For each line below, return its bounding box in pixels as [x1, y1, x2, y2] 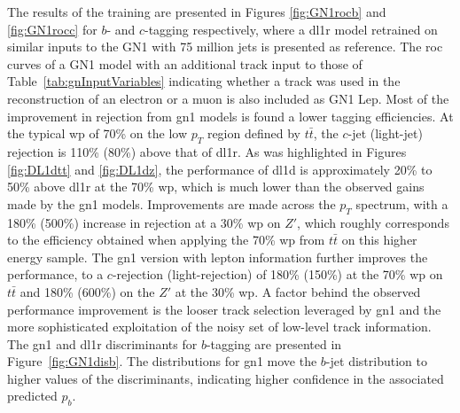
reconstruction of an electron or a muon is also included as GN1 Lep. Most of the [7, 89, 449, 107]
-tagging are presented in [206, 334, 342, 353]
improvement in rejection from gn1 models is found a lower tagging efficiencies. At [7, 106, 454, 125]
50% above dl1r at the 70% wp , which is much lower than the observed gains [7, 177, 425, 196]
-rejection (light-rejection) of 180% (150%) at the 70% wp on [112, 265, 443, 284]
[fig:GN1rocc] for [7, 19, 97, 38]
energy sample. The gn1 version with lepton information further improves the [7, 247, 428, 266]
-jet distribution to [325, 352, 427, 370]
